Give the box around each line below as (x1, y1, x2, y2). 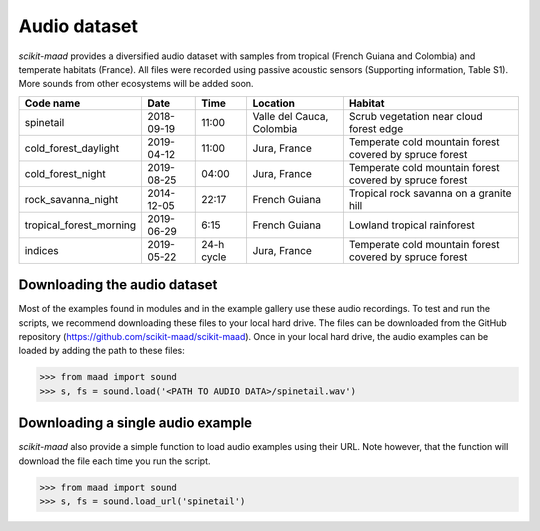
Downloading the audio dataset (18, 276, 218, 294)
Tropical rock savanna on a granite (348, 186, 512, 200)
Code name (24, 96, 81, 110)
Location (252, 96, 295, 110)
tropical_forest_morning (24, 218, 137, 232)
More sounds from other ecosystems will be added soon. (18, 78, 254, 90)
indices (24, 243, 59, 257)
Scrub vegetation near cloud (348, 109, 483, 123)
